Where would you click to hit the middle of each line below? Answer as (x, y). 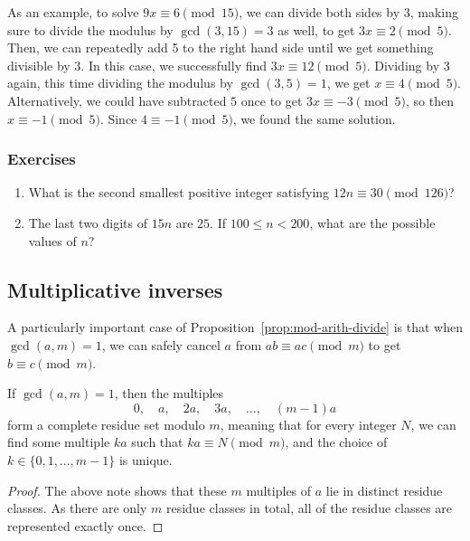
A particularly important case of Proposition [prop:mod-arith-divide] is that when (235, 327)
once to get (272, 100)
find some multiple (59, 442)
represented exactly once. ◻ (85, 525)
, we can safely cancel (161, 344)
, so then (429, 100)
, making (434, 12)
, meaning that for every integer (308, 424)
